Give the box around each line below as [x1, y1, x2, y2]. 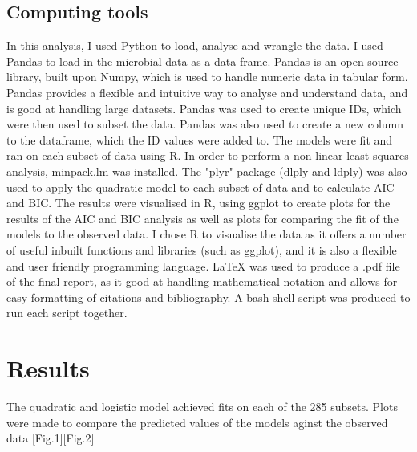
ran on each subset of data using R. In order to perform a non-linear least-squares [6, 147, 409, 164]
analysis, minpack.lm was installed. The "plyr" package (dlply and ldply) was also [6, 162, 407, 179]
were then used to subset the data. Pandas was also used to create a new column [6, 116, 404, 132]
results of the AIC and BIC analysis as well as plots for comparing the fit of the [6, 210, 399, 226]
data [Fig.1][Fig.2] [6, 430, 95, 446]
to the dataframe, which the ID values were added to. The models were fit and [6, 131, 393, 148]
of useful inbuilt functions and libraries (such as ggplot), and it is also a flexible [6, 241, 397, 258]
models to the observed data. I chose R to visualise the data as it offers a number [6, 226, 407, 242]
